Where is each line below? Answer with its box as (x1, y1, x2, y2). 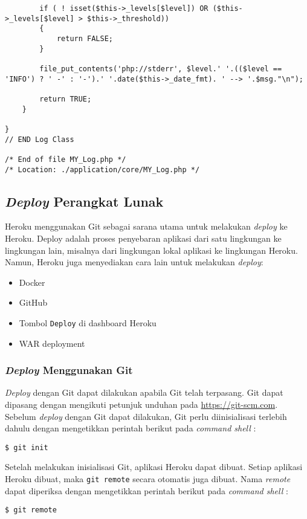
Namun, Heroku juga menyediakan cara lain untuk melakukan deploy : (5, 256, 263, 268)
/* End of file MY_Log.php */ (5, 155, 126, 164)
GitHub (19, 296, 48, 309)
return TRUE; (39, 94, 92, 103)
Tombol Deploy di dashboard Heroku (19, 316, 157, 329)
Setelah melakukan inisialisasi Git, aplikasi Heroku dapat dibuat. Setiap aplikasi (5, 460, 303, 473)
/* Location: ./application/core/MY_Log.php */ (5, 165, 200, 174)
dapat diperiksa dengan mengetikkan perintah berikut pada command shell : (5, 484, 288, 497)
